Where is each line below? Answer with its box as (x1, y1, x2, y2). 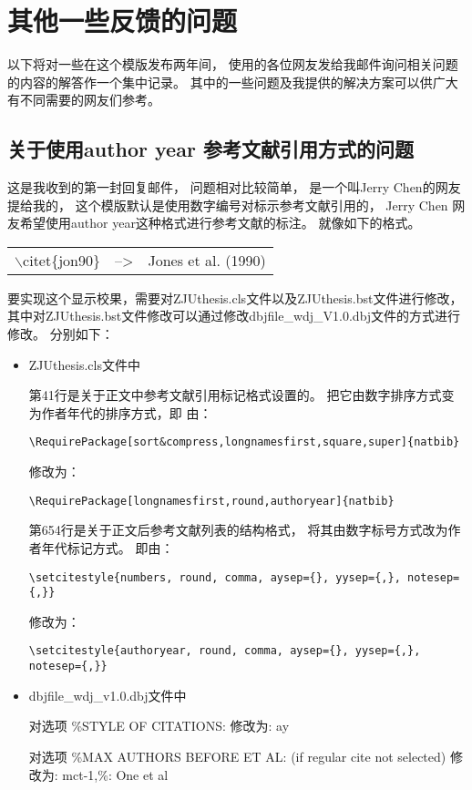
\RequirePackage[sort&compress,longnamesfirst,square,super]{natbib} (28, 436, 460, 449)
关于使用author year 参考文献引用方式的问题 (7, 135, 414, 163)
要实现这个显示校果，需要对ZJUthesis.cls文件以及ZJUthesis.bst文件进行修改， (7, 288, 463, 307)
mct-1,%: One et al (62, 764, 169, 784)
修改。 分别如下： (7, 324, 114, 344)
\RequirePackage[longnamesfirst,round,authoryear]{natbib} (28, 494, 395, 508)
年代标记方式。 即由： (41, 538, 174, 557)
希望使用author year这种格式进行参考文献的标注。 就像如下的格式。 (19, 213, 421, 232)
